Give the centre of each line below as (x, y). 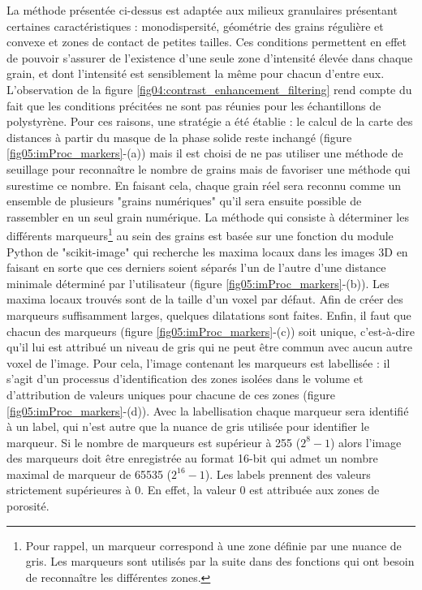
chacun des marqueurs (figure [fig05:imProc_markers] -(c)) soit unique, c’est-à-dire (211, 331)
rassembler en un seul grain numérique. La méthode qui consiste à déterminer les (208, 216)
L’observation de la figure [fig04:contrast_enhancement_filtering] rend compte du (209, 89)
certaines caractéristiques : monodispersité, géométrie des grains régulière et (195, 26)
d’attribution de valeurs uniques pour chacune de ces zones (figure (171, 394)
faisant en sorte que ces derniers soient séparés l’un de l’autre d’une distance (196, 267)
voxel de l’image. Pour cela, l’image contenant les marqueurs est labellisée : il (198, 362)
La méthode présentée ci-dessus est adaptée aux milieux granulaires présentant (202, 10)
